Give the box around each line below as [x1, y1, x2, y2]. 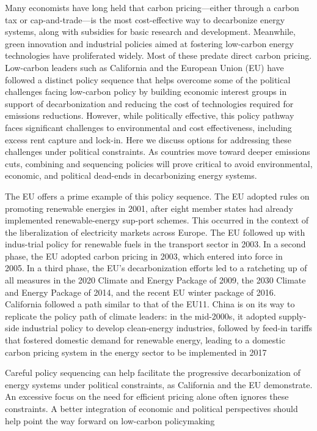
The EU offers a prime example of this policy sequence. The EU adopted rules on [5, 189, 310, 202]
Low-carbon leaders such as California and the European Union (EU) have [5, 61, 284, 73]
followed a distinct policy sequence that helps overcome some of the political [5, 73, 291, 86]
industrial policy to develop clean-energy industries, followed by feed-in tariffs [22, 321, 313, 334]
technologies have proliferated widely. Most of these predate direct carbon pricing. [5, 49, 312, 62]
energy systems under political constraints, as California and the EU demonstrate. [5, 378, 313, 391]
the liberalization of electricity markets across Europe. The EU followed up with [5, 225, 305, 238]
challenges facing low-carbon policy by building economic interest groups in [5, 85, 287, 98]
